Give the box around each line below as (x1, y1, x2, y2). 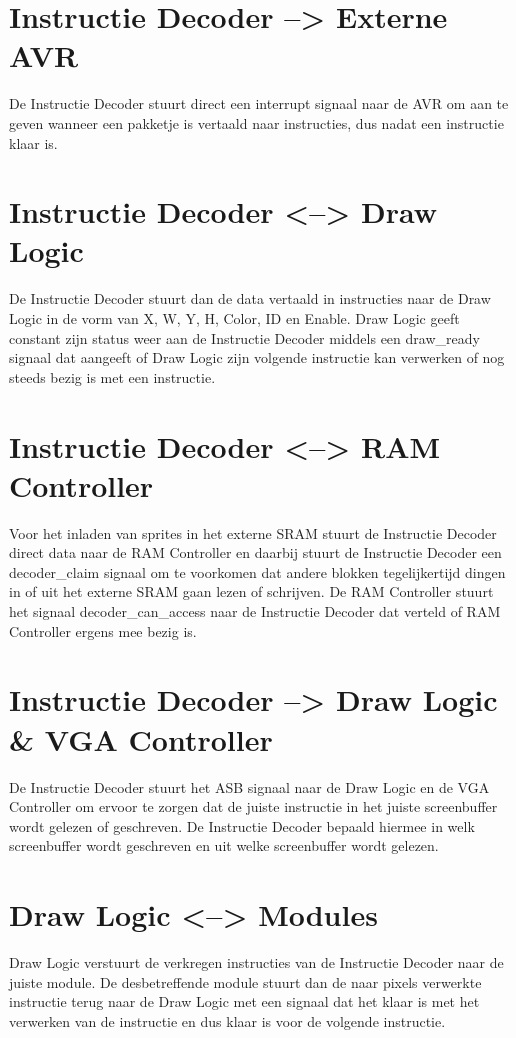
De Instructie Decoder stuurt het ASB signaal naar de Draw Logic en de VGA (9, 776, 490, 797)
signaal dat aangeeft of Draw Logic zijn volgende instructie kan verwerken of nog (9, 347, 505, 368)
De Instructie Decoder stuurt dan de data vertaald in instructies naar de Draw (9, 288, 491, 309)
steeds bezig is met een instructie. (9, 366, 216, 387)
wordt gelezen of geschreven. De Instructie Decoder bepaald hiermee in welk (9, 815, 475, 836)
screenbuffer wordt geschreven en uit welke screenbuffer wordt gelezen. (9, 835, 439, 856)
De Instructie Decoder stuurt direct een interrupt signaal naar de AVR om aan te (9, 93, 509, 114)
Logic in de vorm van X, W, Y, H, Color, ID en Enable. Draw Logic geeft (9, 308, 460, 328)
